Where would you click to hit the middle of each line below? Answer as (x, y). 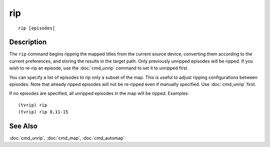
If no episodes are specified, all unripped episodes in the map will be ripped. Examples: (99, 93)
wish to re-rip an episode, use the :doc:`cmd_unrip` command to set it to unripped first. (99, 68)
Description (28, 42)
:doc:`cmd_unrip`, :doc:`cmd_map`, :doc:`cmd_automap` (67, 138)
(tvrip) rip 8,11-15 (43, 112)
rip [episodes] (37, 28)
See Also (23, 126)
